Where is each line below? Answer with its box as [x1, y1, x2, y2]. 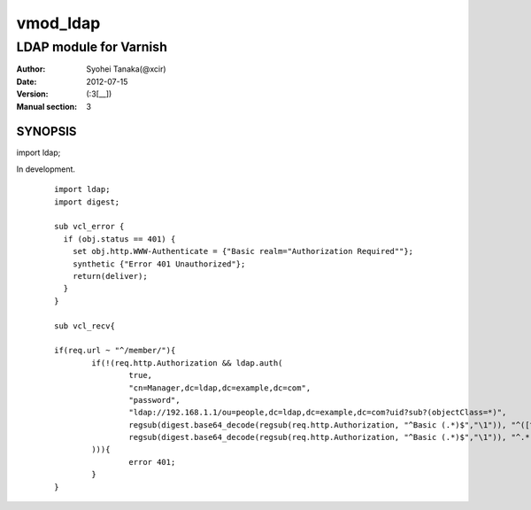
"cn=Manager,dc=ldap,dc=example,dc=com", [128, 382, 312, 393]
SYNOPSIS [16, 124, 77, 139]
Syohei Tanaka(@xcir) [86, 64, 167, 74]
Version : [16, 89, 49, 99]
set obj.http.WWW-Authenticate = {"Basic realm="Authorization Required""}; [72, 246, 414, 257]
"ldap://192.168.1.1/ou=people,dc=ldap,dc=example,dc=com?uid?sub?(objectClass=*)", [128, 407, 507, 418]
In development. [16, 164, 75, 174]
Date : [16, 76, 37, 87]
